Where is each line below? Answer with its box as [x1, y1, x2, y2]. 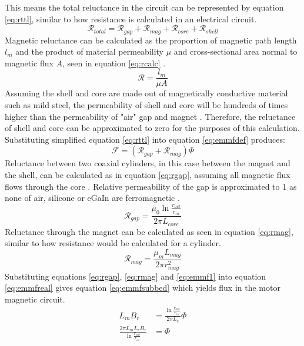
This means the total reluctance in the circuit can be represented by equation [5, 1, 284, 13]
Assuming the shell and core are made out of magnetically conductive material [5, 87, 288, 99]
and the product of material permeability [15, 45, 164, 58]
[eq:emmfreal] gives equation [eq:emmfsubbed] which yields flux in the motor [5, 281, 280, 294]
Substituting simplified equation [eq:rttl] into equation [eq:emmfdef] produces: [5, 133, 285, 145]
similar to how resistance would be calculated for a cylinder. [5, 237, 221, 249]
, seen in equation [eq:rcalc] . [62, 56, 166, 69]
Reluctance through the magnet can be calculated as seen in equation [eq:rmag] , [5, 225, 293, 237]
